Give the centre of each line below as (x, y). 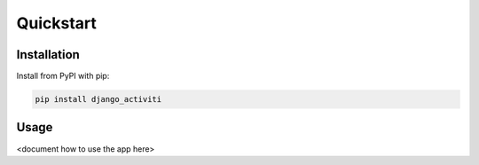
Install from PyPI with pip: (63, 76)
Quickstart (57, 23)
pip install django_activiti (98, 99)
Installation (48, 55)
